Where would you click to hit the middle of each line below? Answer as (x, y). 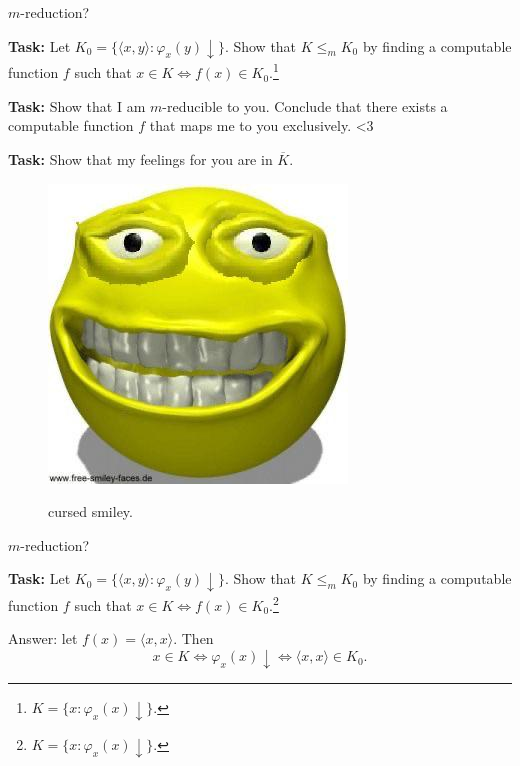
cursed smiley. (90, 511)
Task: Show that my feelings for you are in (140, 158)
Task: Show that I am (77, 105)
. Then (193, 638)
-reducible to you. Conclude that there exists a (305, 105)
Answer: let (43, 638)
